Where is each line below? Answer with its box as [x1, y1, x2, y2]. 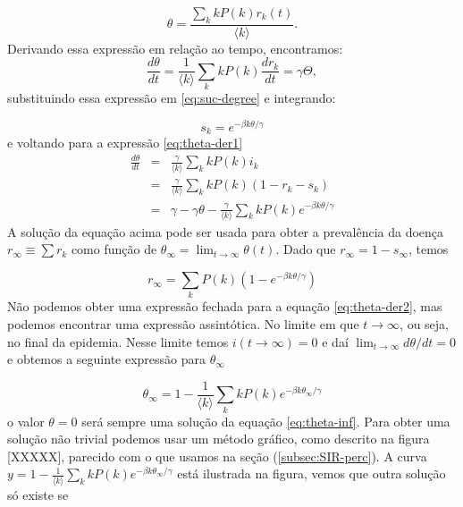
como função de [71, 240, 157, 258]
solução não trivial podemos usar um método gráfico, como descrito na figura [7, 429, 430, 448]
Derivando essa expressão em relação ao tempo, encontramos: [7, 38, 343, 57]
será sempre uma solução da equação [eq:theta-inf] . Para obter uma [81, 411, 450, 430]
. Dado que [275, 240, 336, 258]
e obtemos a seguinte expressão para [7, 350, 206, 368]
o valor [7, 411, 45, 430]
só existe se [7, 485, 69, 503]
